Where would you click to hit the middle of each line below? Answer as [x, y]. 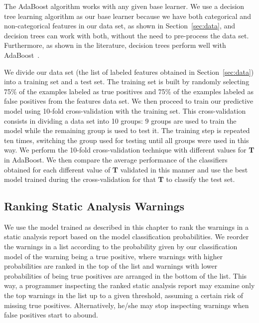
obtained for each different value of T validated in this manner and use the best [126, 169]
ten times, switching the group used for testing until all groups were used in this [127, 140]
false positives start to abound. [51, 315]
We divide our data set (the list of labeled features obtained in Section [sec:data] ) [129, 72]
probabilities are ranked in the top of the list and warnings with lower [111, 266]
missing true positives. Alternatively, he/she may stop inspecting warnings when [127, 305]
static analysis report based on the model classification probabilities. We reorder [127, 237]
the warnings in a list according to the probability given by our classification [121, 246]
